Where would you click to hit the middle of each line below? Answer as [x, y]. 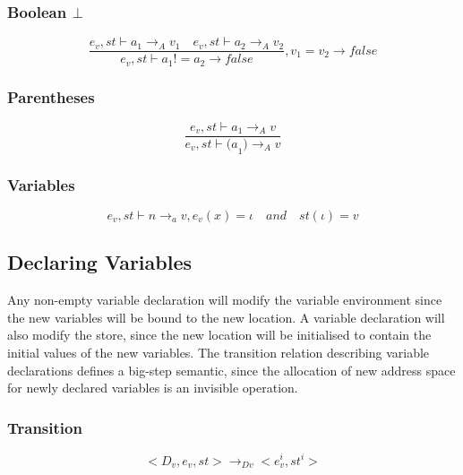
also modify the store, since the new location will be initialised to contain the [219, 335]
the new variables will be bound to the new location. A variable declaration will [226, 317]
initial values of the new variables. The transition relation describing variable [219, 353]
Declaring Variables [100, 262]
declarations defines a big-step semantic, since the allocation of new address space [231, 370]
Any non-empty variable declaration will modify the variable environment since [225, 300]
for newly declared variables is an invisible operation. [153, 388]
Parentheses [51, 96]
